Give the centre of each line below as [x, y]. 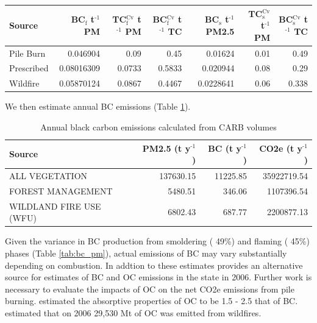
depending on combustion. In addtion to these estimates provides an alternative [154, 265]
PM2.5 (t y [166, 148]
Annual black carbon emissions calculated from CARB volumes [158, 126]
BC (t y [225, 148]
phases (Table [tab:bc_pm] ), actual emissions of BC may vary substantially [146, 253]
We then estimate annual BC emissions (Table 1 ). [98, 106]
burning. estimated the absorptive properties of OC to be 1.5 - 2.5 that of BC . [151, 301]
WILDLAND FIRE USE [55, 206]
